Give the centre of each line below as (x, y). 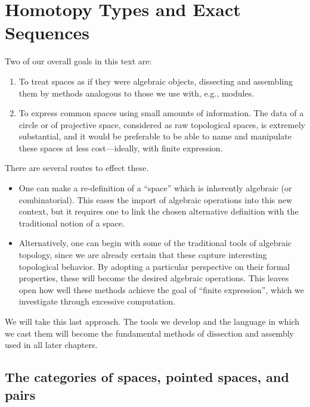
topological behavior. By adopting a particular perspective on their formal (154, 266)
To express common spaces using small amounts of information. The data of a (161, 113)
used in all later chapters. (51, 345)
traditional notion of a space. (72, 223)
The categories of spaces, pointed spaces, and (147, 377)
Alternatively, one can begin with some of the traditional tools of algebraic (155, 243)
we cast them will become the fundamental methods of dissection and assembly (149, 333)
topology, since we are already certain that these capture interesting (143, 255)
